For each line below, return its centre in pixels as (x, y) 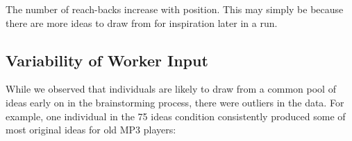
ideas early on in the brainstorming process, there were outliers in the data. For (175, 102)
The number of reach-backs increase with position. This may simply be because (175, 9)
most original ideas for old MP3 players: (91, 130)
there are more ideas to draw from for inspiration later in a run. (142, 22)
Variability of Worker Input (107, 60)
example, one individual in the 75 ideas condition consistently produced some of (176, 116)
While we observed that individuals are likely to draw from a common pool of (171, 89)
